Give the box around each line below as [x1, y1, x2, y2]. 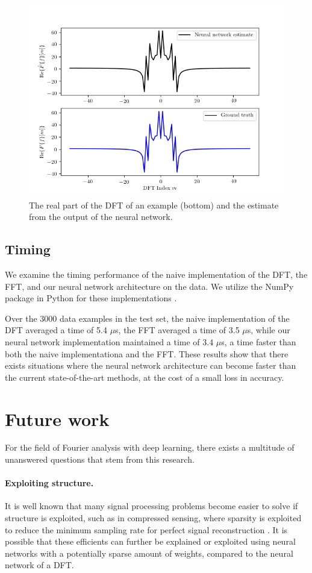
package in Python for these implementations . [5, 292, 177, 304]
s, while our [247, 324, 290, 336]
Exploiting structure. [5, 477, 94, 489]
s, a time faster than [221, 335, 296, 348]
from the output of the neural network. [29, 210, 173, 223]
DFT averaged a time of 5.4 [5, 324, 107, 336]
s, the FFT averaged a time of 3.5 [115, 324, 240, 336]
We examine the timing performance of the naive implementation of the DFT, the [5, 268, 308, 280]
